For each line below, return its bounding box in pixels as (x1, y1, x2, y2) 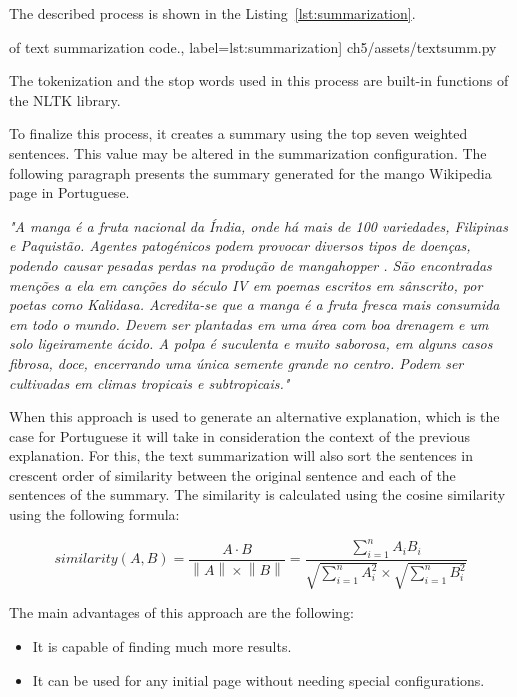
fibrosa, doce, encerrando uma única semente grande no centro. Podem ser (9, 352, 464, 373)
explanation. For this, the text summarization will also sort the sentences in (9, 445, 473, 466)
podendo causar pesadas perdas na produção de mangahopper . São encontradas (9, 254, 492, 275)
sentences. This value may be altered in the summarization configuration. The (9, 142, 487, 163)
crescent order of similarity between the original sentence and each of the (9, 464, 456, 485)
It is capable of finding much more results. (32, 635, 292, 656)
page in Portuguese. (9, 182, 130, 203)
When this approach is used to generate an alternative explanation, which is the (9, 406, 500, 427)
